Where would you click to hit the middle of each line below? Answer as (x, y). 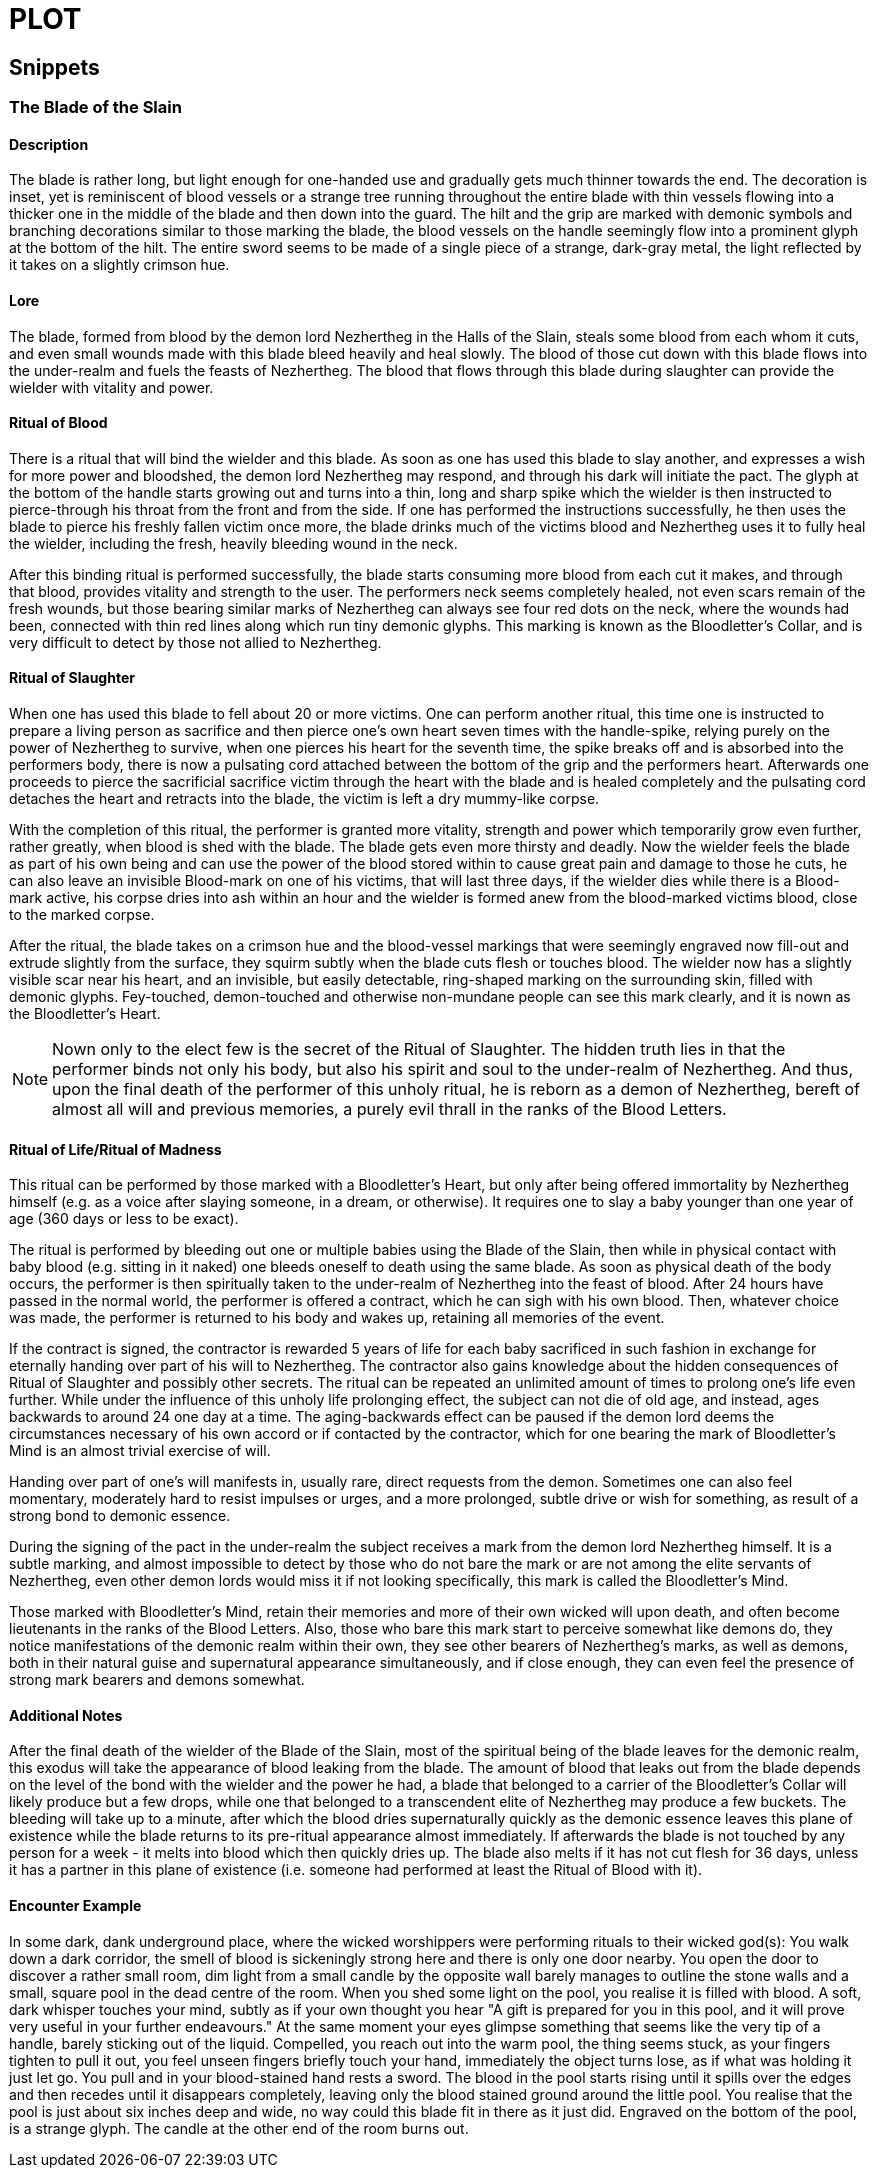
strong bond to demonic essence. (120, 1516)
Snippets (54, 67)
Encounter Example (75, 1906)
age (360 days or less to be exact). (124, 1219)
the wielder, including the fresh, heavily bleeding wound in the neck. (233, 543)
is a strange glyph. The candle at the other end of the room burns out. (239, 2128)
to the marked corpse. (82, 915)
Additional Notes (66, 1715)
